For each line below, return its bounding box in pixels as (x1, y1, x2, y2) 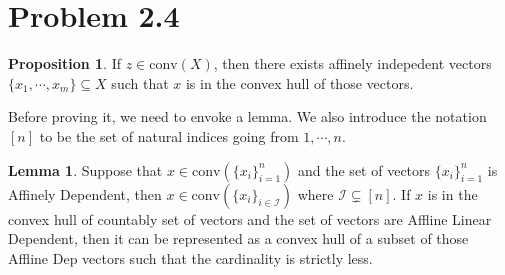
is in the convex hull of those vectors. (185, 72, 414, 93)
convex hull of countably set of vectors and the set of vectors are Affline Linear (8, 208, 492, 229)
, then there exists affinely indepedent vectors (213, 53, 492, 74)
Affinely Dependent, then (8, 183, 162, 204)
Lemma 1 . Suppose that (8, 159, 163, 180)
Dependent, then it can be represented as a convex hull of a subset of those (8, 228, 469, 249)
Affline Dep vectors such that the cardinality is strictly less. (8, 247, 373, 268)
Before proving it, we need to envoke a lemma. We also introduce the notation (8, 106, 487, 127)
